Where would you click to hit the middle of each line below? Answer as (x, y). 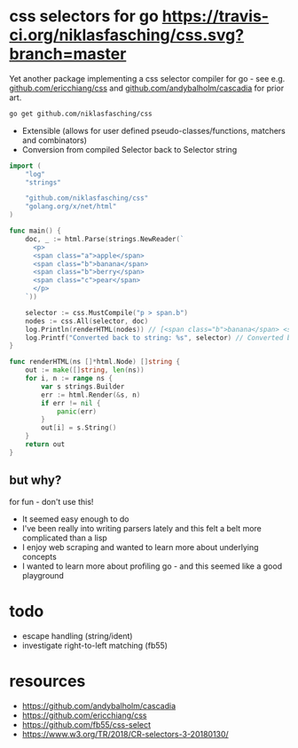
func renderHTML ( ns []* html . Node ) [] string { (94, 362)
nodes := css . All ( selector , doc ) (87, 321)
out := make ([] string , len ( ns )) (85, 370)
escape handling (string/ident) (77, 635)
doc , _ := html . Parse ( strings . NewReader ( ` (105, 239)
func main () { (35, 231)
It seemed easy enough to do (75, 519)
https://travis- (215, 16)
